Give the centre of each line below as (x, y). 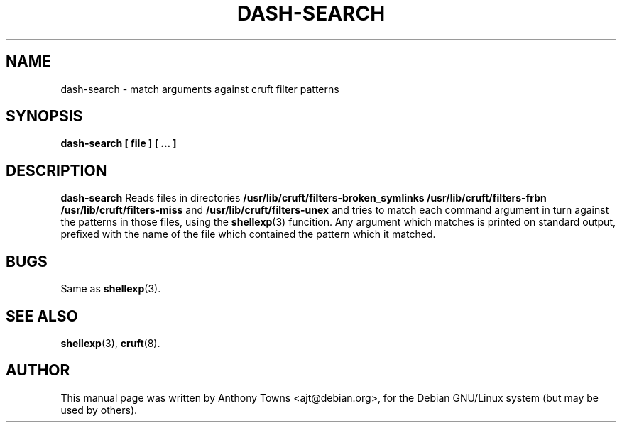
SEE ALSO (42, 316)
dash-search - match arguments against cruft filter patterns (200, 89)
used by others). (99, 410)
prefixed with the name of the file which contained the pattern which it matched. (248, 234)
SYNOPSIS (44, 116)
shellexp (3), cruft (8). (110, 343)
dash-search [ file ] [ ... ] (119, 143)
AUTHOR (38, 371)
